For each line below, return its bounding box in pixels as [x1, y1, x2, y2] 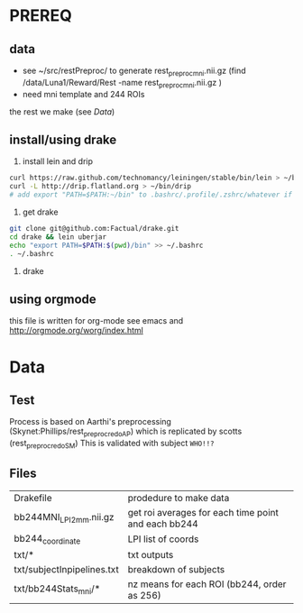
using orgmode [9, 291, 96, 306]
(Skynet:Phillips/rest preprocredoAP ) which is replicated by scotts [9, 425, 243, 439]
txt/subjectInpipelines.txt [14, 563, 119, 575]
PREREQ [9, 5, 72, 26]
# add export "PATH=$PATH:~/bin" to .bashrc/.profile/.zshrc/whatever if [9, 190, 293, 199]
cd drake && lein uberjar [9, 232, 106, 242]
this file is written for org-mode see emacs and [9, 316, 184, 326]
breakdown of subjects [127, 563, 225, 575]
